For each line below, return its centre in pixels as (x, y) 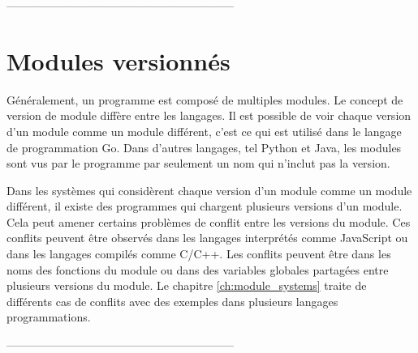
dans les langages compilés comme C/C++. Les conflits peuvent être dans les (199, 254)
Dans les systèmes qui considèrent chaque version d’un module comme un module (209, 190)
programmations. (49, 317)
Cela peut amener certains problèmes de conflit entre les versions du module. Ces (209, 221)
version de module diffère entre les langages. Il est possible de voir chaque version (209, 115)
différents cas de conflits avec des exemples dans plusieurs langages (172, 301)
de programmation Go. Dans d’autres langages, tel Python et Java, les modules (204, 147)
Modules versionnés (119, 60)
